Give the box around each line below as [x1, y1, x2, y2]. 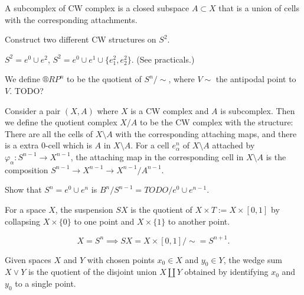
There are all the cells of [5, 127, 93, 140]
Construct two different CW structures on [5, 33, 156, 46]
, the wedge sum [223, 253, 282, 265]
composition [5, 163, 48, 176]
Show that [5, 183, 42, 196]
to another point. [168, 215, 230, 227]
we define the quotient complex [5, 116, 117, 128]
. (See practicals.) [131, 53, 195, 65]
